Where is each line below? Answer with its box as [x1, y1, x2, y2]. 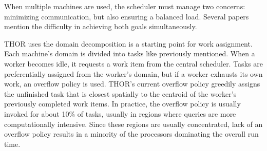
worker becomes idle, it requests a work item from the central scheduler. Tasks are [4, 58, 263, 69]
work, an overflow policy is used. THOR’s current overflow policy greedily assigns [4, 78, 260, 89]
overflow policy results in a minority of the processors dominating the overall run [4, 128, 259, 139]
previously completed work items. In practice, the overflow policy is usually [4, 98, 241, 109]
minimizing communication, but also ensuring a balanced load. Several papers [4, 11, 249, 21]
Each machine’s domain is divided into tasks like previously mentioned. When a [4, 48, 255, 59]
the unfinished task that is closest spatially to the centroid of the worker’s [4, 88, 237, 99]
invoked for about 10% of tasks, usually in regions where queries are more [4, 108, 236, 119]
